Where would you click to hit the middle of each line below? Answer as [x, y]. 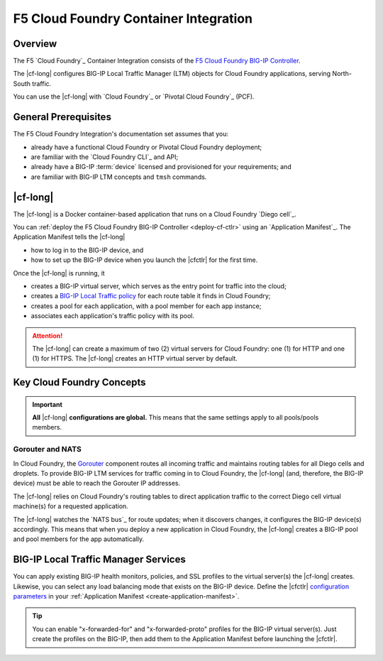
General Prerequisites [62, 117]
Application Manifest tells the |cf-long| [69, 237]
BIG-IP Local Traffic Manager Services [99, 560]
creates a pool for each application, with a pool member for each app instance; [146, 306]
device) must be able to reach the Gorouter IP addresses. [97, 484]
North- [342, 74]
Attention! [48, 335]
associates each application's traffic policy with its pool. [113, 316]
